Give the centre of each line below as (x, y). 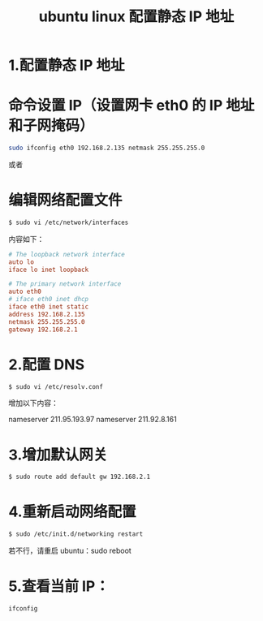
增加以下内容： (33, 403)
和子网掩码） (52, 126)
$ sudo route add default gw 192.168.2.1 (80, 477)
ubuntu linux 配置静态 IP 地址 (136, 17)
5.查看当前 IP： (59, 586)
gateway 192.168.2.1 (43, 330)
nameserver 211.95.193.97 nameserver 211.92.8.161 (93, 420)
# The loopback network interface (67, 254)
